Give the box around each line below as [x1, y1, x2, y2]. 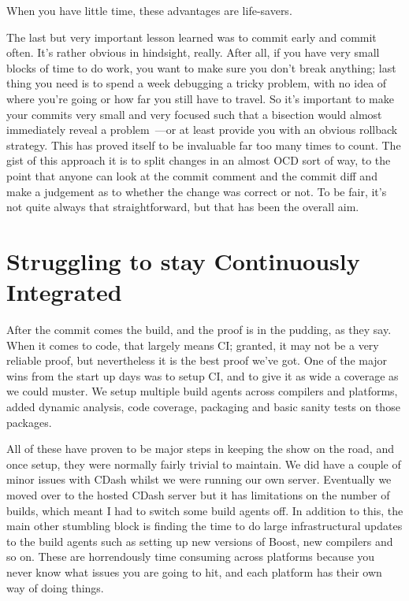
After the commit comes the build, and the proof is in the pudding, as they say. [6, 321, 392, 338]
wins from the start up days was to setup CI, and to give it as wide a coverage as [6, 367, 399, 384]
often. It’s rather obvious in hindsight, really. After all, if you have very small [6, 44, 380, 61]
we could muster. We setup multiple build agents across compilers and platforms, [6, 383, 398, 399]
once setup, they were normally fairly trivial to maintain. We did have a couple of [6, 455, 401, 472]
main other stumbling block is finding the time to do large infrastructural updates [6, 518, 403, 534]
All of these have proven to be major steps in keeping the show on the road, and [6, 440, 394, 457]
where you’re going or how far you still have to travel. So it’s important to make [6, 90, 394, 106]
